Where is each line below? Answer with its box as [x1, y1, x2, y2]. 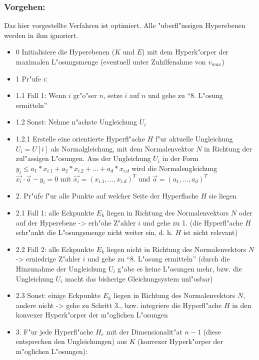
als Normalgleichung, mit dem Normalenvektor [50, 143, 194, 153]
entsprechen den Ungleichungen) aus [15, 336, 127, 346]
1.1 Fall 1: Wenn [15, 90, 66, 100]
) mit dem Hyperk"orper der [142, 46, 229, 57]
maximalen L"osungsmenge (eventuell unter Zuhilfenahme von [15, 56, 206, 66]
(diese [203, 326, 221, 336]
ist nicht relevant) [183, 227, 237, 237]
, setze [103, 90, 122, 100]
